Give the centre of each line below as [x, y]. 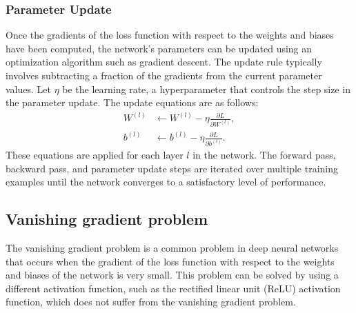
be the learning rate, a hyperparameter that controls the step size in [207, 89]
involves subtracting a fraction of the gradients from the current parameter [164, 75]
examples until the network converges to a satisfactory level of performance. [166, 182]
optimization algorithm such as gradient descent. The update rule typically [164, 62]
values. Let [28, 89]
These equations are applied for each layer [95, 154]
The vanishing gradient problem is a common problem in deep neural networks [172, 247]
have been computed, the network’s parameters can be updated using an [159, 48]
